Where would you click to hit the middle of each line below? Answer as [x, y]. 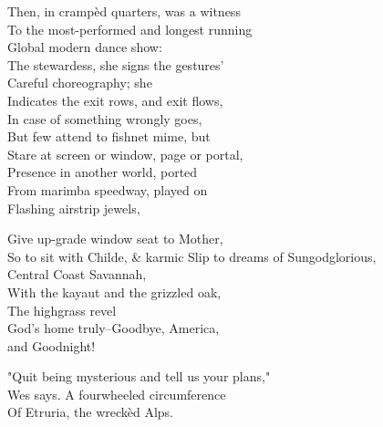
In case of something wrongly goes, [105, 118]
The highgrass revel [62, 310]
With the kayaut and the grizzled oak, [114, 292]
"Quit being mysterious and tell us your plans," [139, 376]
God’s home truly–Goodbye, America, [114, 328]
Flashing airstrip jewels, [74, 208]
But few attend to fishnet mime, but [109, 136]
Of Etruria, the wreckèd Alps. [91, 412]
